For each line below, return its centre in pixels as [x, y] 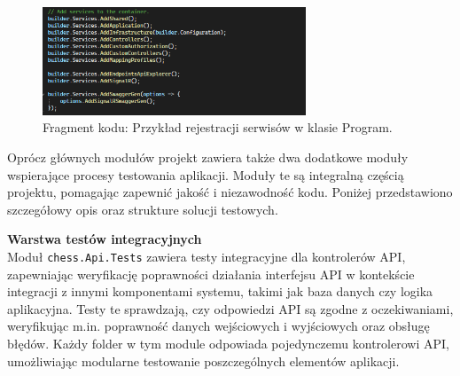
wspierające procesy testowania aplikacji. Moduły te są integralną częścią [206, 174]
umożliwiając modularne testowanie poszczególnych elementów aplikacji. [203, 360]
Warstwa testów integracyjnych [105, 239]
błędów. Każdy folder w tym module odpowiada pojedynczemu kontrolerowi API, [228, 343]
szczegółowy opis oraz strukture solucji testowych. [143, 209]
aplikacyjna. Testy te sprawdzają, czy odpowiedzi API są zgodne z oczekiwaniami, [230, 308]
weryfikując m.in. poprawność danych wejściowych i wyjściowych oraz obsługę [218, 326]
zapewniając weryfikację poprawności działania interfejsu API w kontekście [211, 274]
